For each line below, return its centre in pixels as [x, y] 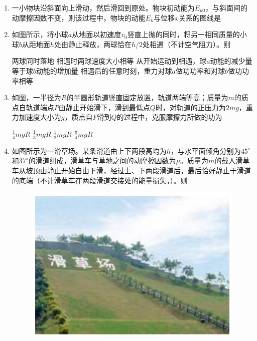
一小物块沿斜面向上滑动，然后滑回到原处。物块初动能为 [103, 8]
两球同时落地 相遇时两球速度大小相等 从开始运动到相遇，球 [109, 61]
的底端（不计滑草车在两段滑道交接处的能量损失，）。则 [100, 180]
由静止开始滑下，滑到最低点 [104, 107]
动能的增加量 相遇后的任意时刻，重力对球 [104, 70]
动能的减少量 [231, 61]
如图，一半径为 [36, 97]
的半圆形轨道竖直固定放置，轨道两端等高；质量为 [147, 97]
